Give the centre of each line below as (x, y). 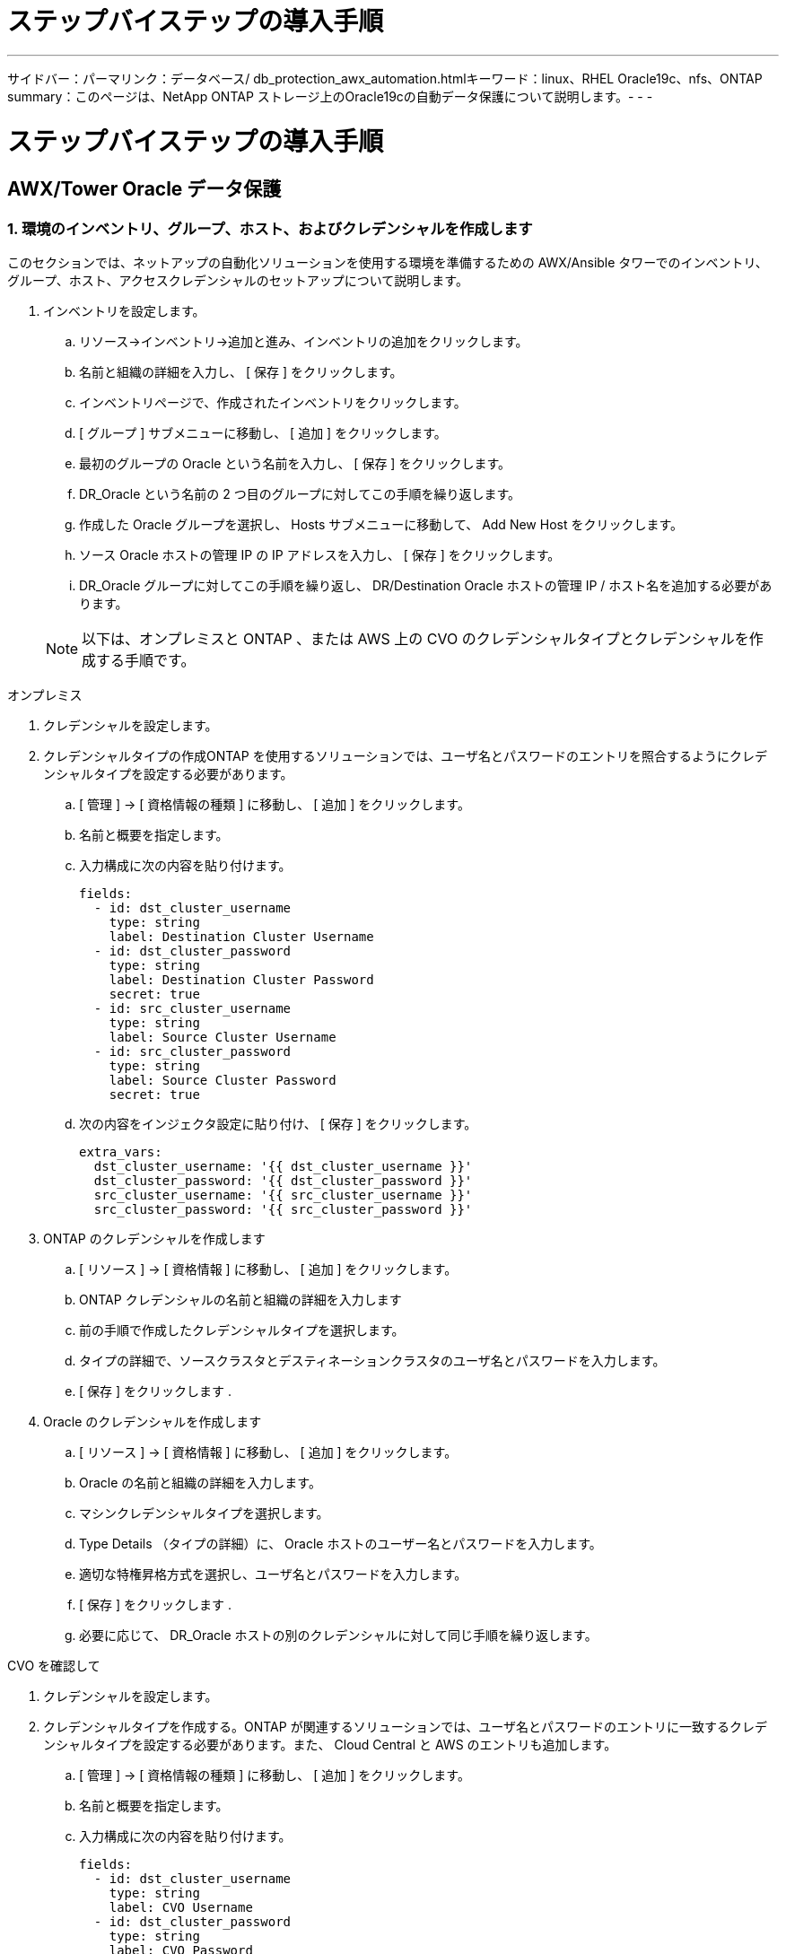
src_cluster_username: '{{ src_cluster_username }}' (283, 1195)
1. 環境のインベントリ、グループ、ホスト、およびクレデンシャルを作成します (270, 228)
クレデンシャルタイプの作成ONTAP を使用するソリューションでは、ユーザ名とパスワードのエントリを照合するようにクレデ (406, 756)
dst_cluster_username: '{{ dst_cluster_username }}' (283, 1167)
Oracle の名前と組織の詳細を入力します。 (200, 1483)
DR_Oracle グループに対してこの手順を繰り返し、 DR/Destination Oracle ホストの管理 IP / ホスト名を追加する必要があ (426, 586)
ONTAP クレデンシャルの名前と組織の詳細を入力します (240, 1300)
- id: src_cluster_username (192, 1009)
